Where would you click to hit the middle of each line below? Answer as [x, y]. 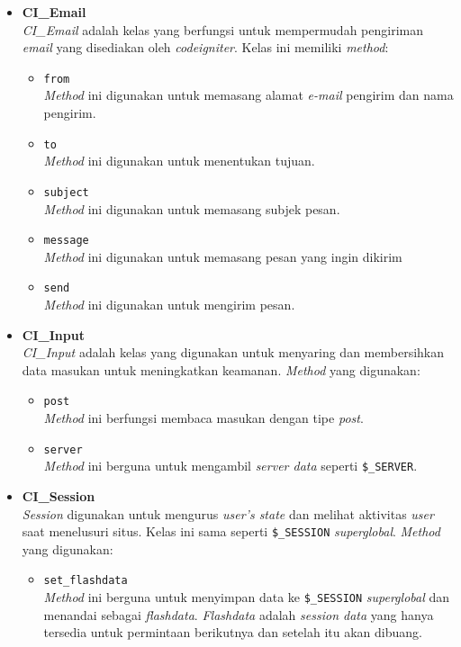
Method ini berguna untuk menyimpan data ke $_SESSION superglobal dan [246, 597]
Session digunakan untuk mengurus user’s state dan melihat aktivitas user [228, 513]
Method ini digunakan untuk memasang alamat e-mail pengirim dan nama [249, 95]
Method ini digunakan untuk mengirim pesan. [169, 305]
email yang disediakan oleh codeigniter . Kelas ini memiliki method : [205, 47]
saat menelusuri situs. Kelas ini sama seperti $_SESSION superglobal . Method [231, 531]
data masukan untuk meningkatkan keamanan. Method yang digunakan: [221, 369]
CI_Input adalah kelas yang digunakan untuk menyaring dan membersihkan [233, 352]
